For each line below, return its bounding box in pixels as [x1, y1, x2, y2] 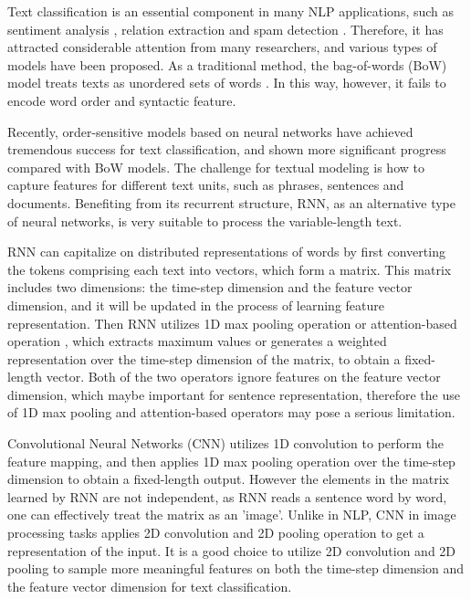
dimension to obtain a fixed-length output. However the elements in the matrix [7, 469, 450, 489]
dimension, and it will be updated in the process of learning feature [7, 295, 384, 314]
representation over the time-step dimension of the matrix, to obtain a [7, 349, 401, 368]
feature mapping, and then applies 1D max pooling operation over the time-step [7, 451, 455, 470]
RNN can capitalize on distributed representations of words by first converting [7, 242, 445, 261]
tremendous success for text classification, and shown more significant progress [7, 140, 446, 159]
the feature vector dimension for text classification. [7, 576, 292, 595]
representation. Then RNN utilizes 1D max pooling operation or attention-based [7, 313, 457, 332]
